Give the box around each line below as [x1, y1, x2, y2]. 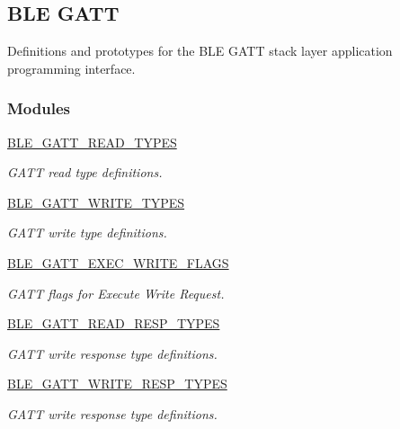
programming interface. [7, 58, 136, 77]
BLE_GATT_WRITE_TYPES [7, 192, 185, 211]
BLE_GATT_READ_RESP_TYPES [7, 314, 220, 333]
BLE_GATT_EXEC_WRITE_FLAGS [7, 253, 229, 272]
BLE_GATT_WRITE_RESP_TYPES [7, 374, 227, 393]
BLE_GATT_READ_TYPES [7, 132, 177, 151]
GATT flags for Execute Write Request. [7, 283, 225, 302]
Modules [7, 97, 70, 120]
